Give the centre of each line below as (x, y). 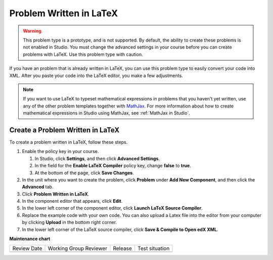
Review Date (27, 248)
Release (123, 248)
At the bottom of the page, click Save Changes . (84, 173)
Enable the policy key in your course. (60, 152)
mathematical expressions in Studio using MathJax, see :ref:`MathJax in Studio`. (107, 113)
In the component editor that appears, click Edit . (72, 201)
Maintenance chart (30, 239)
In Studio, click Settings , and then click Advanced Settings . (97, 158)
